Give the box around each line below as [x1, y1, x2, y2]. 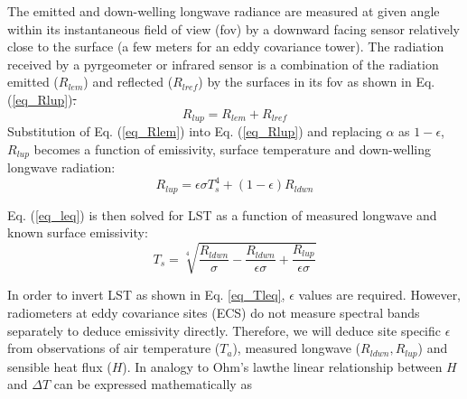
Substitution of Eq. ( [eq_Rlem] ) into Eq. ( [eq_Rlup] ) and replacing [7, 122, 382, 141]
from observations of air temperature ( [7, 339, 220, 357]
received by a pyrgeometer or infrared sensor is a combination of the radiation [7, 54, 439, 73]
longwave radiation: [7, 158, 116, 177]
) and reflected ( [83, 72, 173, 91]
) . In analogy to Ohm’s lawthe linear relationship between [122, 357, 443, 376]
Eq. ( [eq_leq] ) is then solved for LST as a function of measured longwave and [7, 205, 437, 224]
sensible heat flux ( [7, 357, 112, 376]
